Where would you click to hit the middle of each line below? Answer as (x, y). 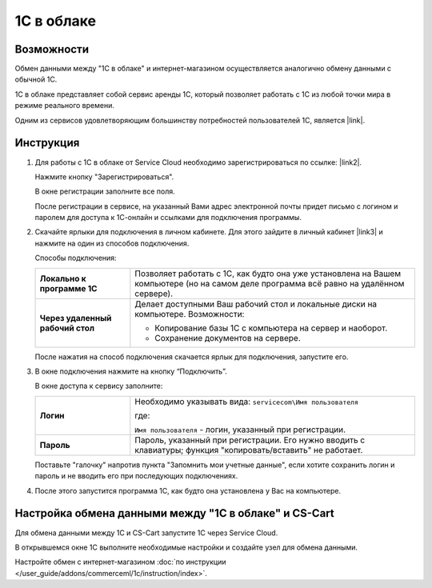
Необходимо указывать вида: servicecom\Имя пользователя (247, 402)
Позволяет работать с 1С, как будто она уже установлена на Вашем (268, 274)
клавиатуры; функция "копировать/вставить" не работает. (249, 450)
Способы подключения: (76, 258)
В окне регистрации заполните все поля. (105, 191)
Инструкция (47, 143)
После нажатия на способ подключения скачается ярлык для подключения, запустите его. (192, 357)
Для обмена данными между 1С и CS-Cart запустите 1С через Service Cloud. (146, 533)
